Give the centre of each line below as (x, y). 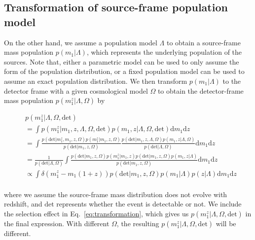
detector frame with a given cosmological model (76, 90)
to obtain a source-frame (203, 42)
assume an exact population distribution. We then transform (96, 81)
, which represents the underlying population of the (164, 52)
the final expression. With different (57, 223)
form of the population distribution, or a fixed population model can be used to (124, 71)
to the (232, 81)
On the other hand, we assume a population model (81, 42)
